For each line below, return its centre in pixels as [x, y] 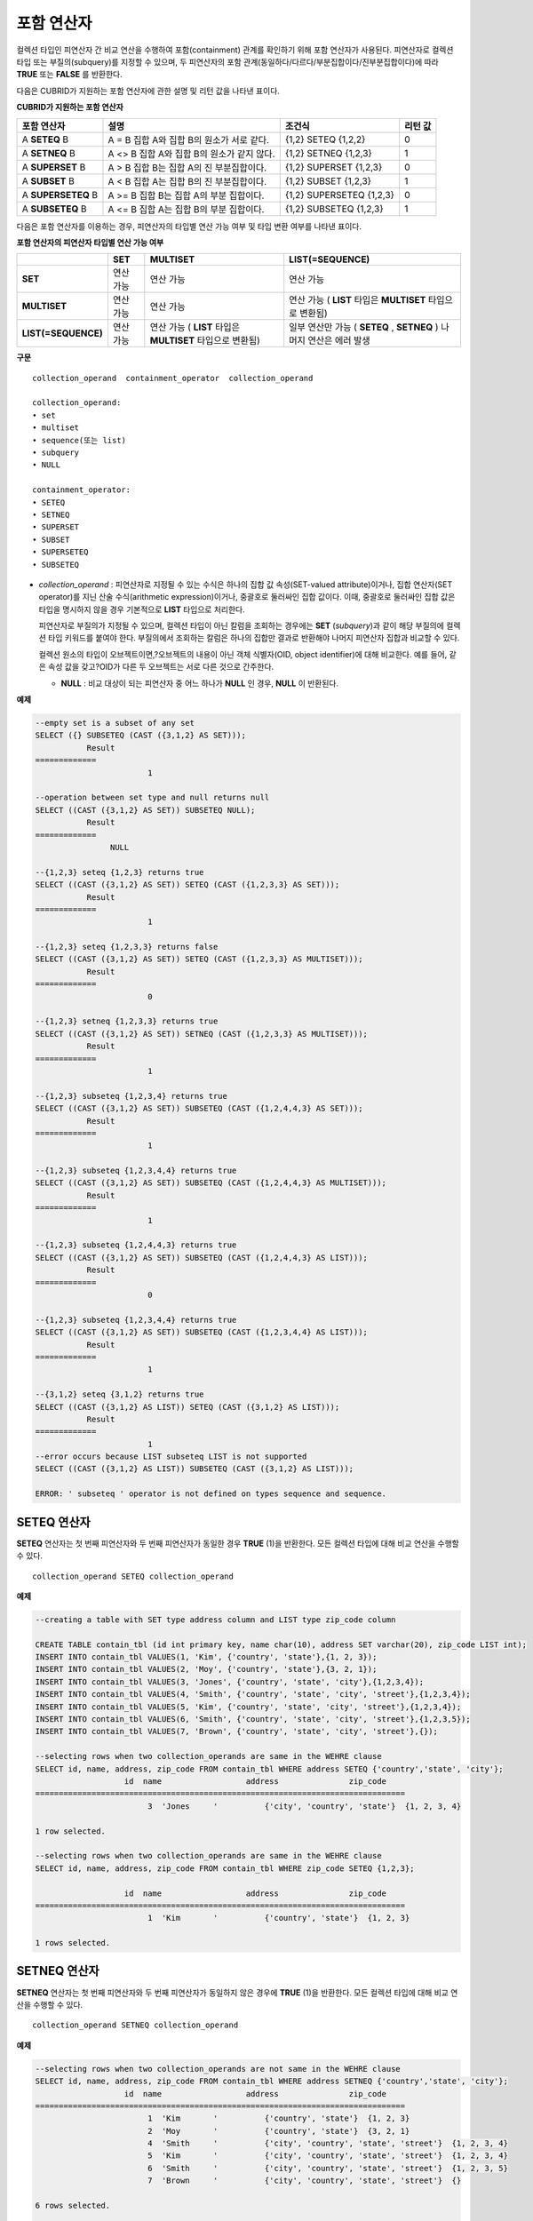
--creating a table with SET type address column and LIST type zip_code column [215, 1620]
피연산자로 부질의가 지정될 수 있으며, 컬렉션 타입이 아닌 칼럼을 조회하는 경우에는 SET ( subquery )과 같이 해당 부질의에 [241, 625]
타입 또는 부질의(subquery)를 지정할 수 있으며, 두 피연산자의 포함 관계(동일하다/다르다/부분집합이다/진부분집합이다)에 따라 [227, 61]
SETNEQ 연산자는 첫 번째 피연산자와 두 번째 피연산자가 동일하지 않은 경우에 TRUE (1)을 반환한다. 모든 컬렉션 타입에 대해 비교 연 [237, 1992]
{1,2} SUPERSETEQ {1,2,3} [340, 195]
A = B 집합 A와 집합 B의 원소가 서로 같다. [189, 139]
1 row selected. [71, 1831]
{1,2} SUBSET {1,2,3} [328, 180]
